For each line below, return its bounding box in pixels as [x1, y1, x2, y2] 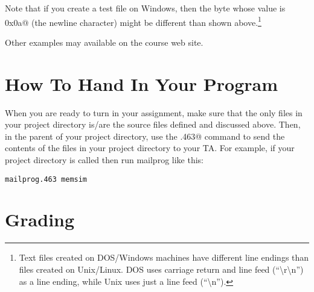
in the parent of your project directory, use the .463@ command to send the [5, 129, 285, 142]
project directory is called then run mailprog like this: [5, 153, 203, 166]
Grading [5, 207, 75, 232]
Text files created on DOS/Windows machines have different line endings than [19, 251, 309, 264]
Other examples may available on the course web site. [5, 36, 203, 48]
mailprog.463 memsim [5, 175, 88, 184]
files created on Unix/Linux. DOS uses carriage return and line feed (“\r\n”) [19, 262, 304, 275]
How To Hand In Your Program [5, 71, 278, 96]
